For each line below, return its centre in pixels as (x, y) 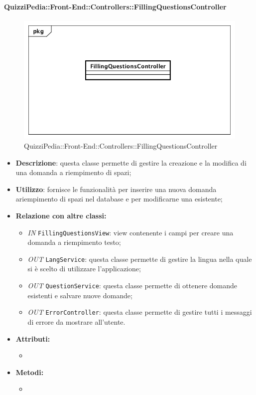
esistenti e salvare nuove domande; (80, 295)
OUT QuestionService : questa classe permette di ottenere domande (132, 286)
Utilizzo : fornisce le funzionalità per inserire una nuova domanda (116, 189)
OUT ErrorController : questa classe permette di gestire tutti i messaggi (140, 312)
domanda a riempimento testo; (74, 242)
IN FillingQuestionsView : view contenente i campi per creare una (130, 232)
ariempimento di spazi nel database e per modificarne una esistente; (119, 199)
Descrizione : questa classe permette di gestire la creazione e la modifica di (131, 162)
